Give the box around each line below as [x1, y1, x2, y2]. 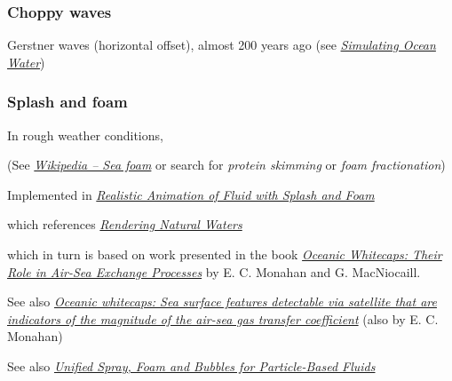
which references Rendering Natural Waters [7, 215, 242, 234]
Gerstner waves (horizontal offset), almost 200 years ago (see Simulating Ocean [7, 36, 436, 54]
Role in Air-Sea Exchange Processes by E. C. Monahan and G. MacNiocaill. [7, 262, 421, 281]
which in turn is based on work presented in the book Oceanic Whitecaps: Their [7, 245, 442, 263]
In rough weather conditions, [7, 125, 163, 144]
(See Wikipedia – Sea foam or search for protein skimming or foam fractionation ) [7, 155, 446, 174]
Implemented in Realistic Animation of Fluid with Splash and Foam [7, 185, 375, 203]
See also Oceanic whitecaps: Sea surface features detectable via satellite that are [7, 292, 437, 311]
